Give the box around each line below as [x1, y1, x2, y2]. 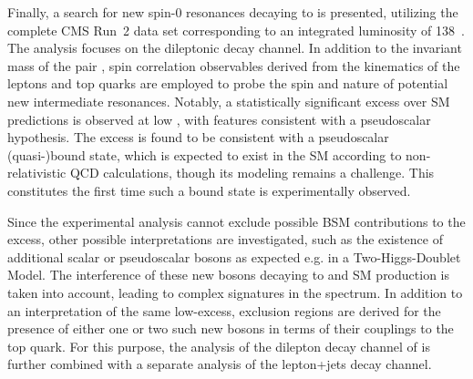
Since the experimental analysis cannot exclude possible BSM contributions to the [7, 211, 466, 230]
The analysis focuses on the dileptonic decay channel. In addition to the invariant [7, 38, 462, 57]
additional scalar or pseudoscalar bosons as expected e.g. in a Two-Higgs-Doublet [7, 247, 461, 266]
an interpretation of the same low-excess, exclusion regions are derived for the [7, 301, 441, 320]
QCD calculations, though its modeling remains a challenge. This [69, 163, 435, 182]
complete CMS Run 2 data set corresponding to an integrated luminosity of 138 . [7, 20, 465, 39]
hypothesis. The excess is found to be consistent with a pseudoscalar [7, 128, 389, 147]
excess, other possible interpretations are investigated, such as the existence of [7, 230, 443, 249]
